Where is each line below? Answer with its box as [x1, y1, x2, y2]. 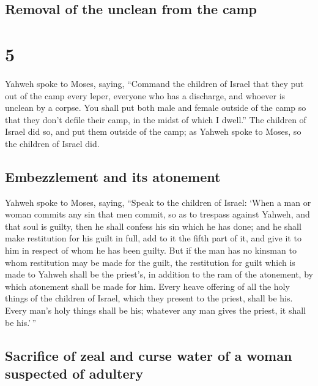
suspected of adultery [5, 363, 144, 382]
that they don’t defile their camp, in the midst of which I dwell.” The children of [5, 113, 306, 126]
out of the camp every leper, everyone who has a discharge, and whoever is [5, 89, 286, 102]
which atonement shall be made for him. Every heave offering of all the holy [5, 279, 290, 292]
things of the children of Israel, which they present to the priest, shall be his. [5, 292, 293, 305]
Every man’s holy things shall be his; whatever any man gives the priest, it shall [5, 304, 306, 317]
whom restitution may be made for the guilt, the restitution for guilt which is [5, 255, 295, 268]
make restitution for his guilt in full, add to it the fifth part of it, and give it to [5, 232, 301, 244]
